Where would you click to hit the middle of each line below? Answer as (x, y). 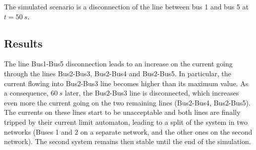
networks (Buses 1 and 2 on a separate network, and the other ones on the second (128, 131)
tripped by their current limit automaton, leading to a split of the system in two (126, 122)
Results (23, 43)
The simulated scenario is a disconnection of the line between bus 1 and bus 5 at (126, 6)
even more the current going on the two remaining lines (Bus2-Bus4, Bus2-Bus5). (127, 102)
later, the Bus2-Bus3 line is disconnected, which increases (152, 93)
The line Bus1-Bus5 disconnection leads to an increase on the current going (118, 64)
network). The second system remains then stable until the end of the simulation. (128, 141)
